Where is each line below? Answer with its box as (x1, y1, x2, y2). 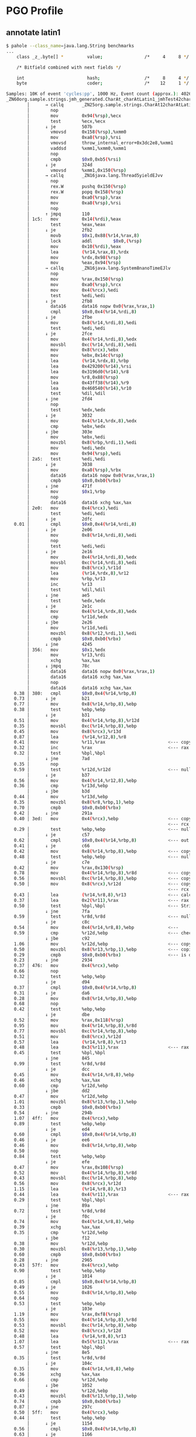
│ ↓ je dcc (27, 1066, 90, 1072)
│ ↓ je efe (27, 1159, 90, 1164)
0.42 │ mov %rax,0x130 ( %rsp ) (13, 864, 124, 871)
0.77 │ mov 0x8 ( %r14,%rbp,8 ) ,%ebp (13, 702, 137, 707)
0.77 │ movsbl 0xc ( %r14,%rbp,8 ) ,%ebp (13, 1028, 137, 1034)
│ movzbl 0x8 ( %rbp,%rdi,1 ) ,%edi (27, 440, 137, 446)
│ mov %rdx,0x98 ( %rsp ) (27, 254, 121, 260)
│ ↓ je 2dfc (27, 516, 93, 522)
